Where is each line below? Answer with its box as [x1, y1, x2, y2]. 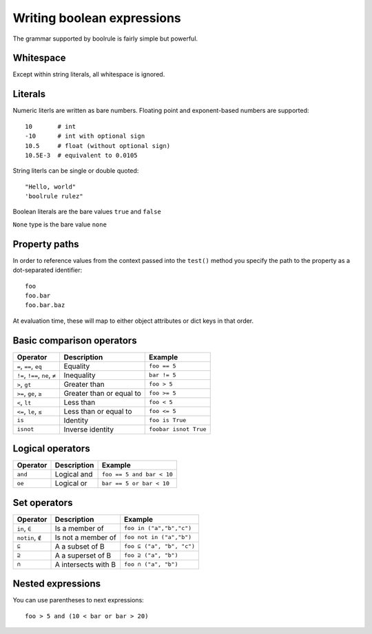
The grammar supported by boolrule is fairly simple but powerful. [12, 34, 198, 43]
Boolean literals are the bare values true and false [12, 207, 161, 216]
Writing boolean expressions [12, 10, 182, 25]
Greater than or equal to [63, 388, 141, 398]
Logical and [54, 469, 93, 479]
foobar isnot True [149, 425, 207, 433]
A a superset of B [54, 551, 112, 560]
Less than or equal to [63, 406, 132, 416]
